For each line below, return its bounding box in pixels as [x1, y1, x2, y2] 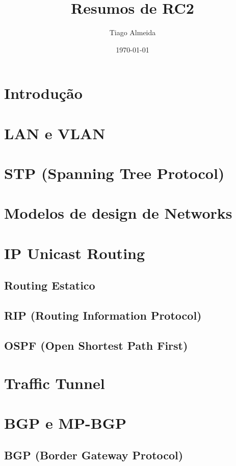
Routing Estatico [4, 277, 95, 293]
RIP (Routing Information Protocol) [4, 307, 202, 323]
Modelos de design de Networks [4, 202, 232, 223]
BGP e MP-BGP [4, 412, 126, 433]
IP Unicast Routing [4, 242, 145, 263]
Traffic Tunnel [4, 372, 105, 393]
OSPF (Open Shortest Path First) [4, 337, 188, 353]
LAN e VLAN [4, 122, 106, 143]
